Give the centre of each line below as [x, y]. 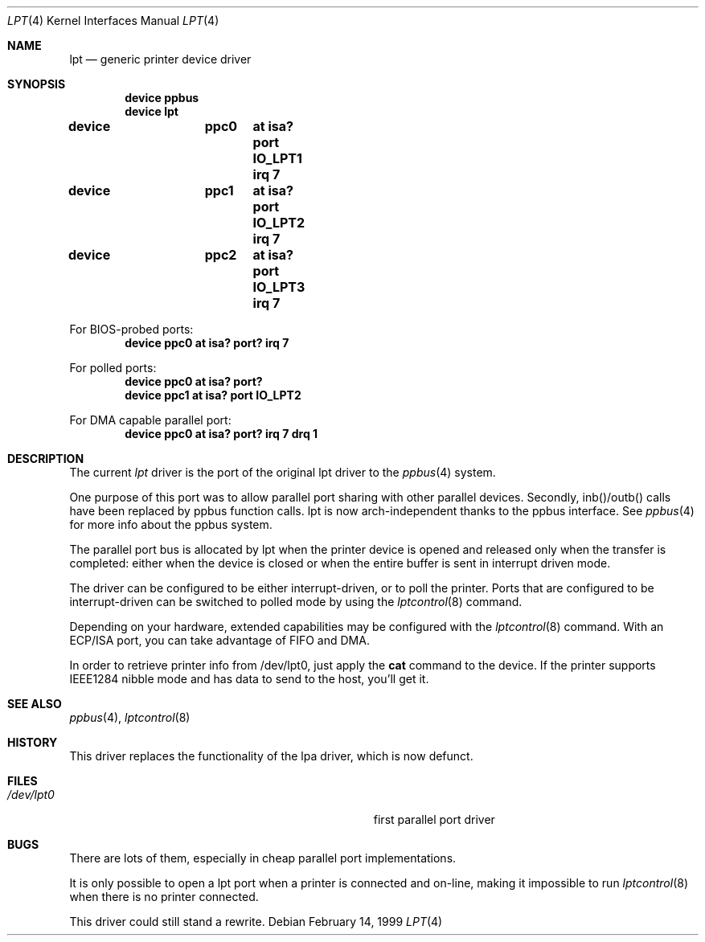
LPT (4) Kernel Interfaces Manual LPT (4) [113, 20]
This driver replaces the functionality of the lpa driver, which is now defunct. [271, 756]
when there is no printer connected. [164, 897]
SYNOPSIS [37, 84]
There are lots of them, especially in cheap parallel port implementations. [263, 858]
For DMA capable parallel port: [150, 420]
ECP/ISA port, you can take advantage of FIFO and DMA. [219, 640]
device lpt [152, 111]
